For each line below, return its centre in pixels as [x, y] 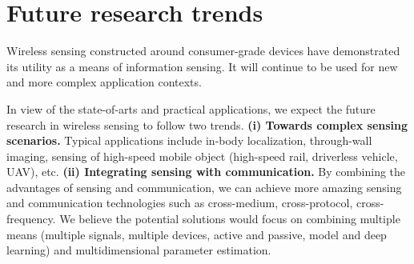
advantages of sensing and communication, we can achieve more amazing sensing [204, 187]
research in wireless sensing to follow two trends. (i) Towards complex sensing [207, 124]
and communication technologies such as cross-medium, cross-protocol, [180, 203]
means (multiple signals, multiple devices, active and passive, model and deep [197, 234]
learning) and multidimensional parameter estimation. [139, 250]
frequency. [31, 219]
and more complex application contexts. [104, 82]
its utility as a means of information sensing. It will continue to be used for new [202, 66]
